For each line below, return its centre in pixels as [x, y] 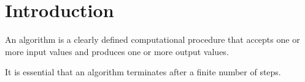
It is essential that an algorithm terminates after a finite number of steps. [143, 72]
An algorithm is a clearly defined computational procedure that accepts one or [152, 39]
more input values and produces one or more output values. [117, 51]
